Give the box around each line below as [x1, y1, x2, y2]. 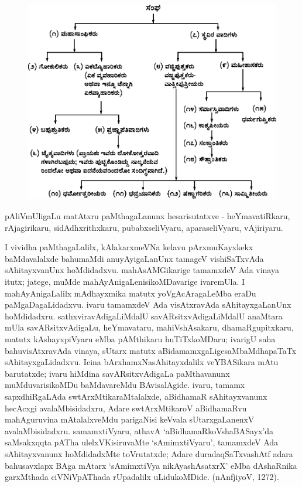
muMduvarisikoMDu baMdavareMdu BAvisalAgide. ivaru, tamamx [5, 379, 245, 391]
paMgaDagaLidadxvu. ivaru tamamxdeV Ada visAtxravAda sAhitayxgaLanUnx [5, 298, 291, 311]
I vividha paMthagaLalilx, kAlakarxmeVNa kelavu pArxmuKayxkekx [5, 241, 253, 253]
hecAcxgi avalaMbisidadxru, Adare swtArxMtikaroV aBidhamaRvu [5, 401, 247, 414]
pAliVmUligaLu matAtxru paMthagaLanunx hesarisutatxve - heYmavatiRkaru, [5, 210, 290, 222]
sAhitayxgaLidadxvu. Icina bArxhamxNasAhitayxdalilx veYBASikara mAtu [5, 356, 279, 368]
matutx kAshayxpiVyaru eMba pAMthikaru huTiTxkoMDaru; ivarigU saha [5, 332, 276, 345]
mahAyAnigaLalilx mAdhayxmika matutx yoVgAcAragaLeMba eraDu [5, 287, 256, 299]
